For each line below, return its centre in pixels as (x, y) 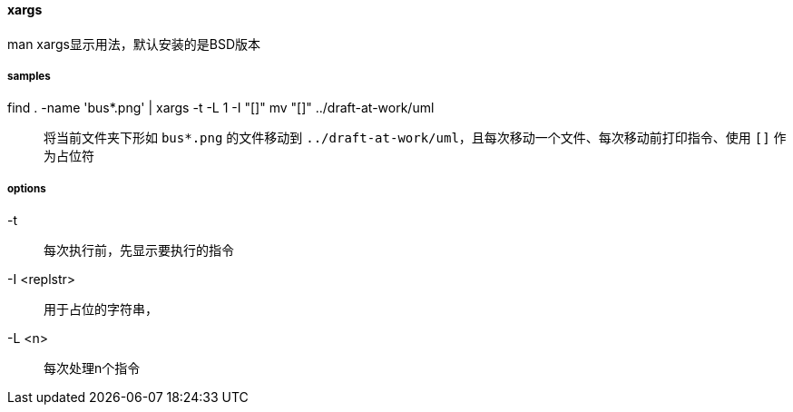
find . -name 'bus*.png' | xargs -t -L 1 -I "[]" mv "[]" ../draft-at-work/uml (221, 108)
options (27, 188)
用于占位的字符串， (101, 309)
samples (29, 76)
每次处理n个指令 (92, 368)
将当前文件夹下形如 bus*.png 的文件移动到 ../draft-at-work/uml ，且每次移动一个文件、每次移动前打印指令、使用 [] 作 (415, 138)
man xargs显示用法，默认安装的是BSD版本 (134, 44)
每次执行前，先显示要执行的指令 (139, 250)
